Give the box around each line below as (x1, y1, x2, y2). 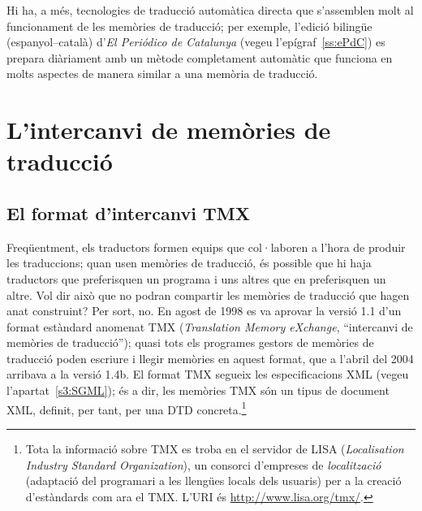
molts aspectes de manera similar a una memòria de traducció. (6, 65, 318, 82)
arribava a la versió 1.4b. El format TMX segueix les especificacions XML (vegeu (6, 366, 409, 383)
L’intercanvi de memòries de (6, 113, 331, 146)
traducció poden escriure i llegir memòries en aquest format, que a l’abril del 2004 (6, 349, 414, 366)
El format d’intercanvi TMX (6, 200, 250, 225)
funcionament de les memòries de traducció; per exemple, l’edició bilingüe (6, 17, 372, 34)
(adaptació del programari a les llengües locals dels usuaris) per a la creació (25, 472, 402, 489)
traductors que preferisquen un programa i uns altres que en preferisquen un (6, 270, 386, 287)
